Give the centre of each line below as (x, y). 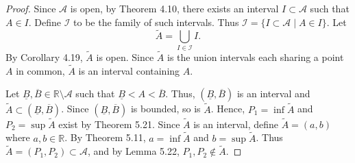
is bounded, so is (166, 109)
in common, (40, 70)
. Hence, (228, 109)
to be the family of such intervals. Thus (156, 22)
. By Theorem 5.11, (105, 137)
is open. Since (125, 57)
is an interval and (273, 93)
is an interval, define (236, 124)
